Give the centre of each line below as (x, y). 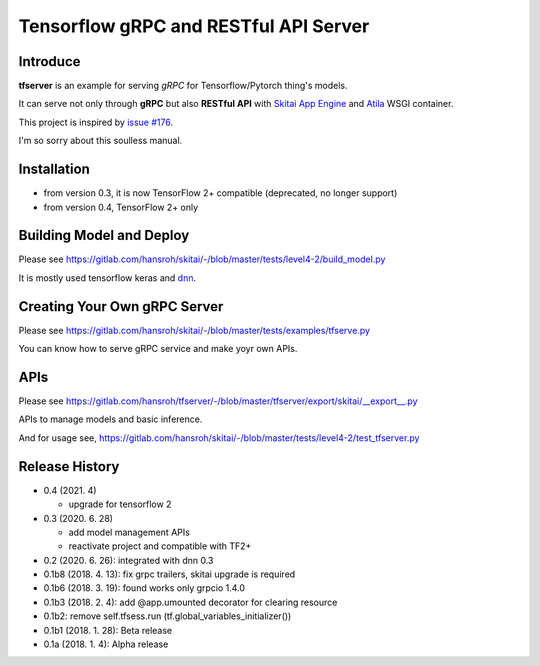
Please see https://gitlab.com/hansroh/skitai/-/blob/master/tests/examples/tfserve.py (194, 330)
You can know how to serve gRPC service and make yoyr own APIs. (158, 349)
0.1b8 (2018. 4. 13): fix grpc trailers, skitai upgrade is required (169, 574)
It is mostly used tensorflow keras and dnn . (107, 277)
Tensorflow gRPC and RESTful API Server (194, 26)
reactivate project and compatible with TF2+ (160, 546)
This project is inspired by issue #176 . (96, 122)
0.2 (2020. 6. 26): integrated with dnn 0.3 (128, 560)
